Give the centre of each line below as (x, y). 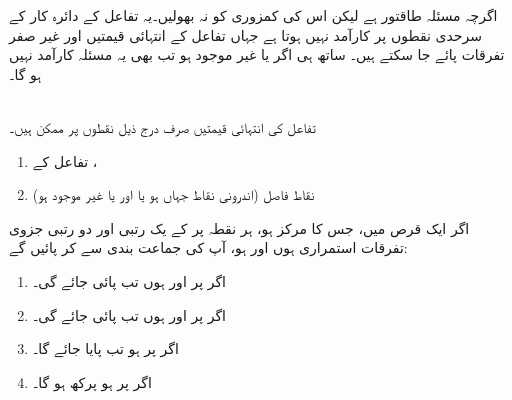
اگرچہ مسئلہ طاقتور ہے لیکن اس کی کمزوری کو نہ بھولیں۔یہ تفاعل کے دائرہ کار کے (253, 15)
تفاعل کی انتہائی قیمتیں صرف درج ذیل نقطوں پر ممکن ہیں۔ (162, 126)
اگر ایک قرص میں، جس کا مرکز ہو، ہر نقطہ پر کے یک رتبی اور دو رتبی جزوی (239, 227)
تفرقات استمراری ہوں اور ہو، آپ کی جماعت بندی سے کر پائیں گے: (208, 247)
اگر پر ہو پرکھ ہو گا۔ (92, 381)
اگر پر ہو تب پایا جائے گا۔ (105, 348)
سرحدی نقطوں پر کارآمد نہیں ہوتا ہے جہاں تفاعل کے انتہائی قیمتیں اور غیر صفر (245, 34)
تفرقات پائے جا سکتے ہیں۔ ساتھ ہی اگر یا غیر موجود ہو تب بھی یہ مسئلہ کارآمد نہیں (257, 54)
